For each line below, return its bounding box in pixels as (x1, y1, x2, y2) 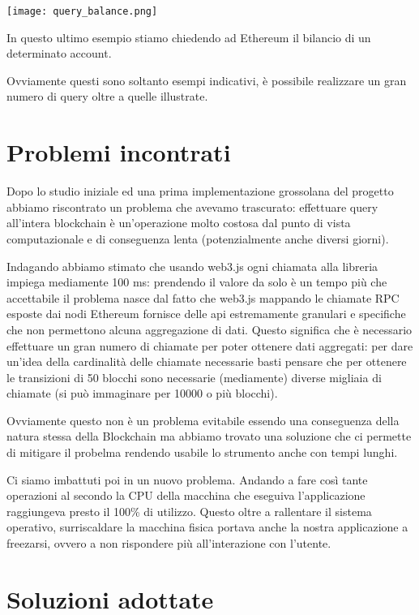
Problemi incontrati (6, 135, 231, 169)
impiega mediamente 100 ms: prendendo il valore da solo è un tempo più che (6, 273, 387, 290)
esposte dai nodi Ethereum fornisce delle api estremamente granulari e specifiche (6, 305, 406, 322)
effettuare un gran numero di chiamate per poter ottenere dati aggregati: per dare (6, 337, 413, 354)
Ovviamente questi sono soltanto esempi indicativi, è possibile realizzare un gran (6, 71, 407, 88)
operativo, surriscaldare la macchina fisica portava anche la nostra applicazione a (6, 518, 408, 535)
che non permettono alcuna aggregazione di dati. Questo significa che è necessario (6, 320, 413, 338)
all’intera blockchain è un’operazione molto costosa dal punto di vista (6, 214, 351, 231)
